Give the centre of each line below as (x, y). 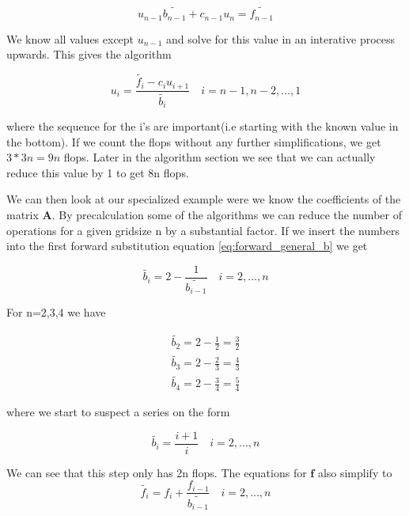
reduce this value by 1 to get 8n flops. (98, 172)
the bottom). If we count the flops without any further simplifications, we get (194, 141)
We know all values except (70, 38)
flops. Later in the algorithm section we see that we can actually (220, 157)
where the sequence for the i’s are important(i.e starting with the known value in (203, 126)
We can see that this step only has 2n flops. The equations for (157, 472)
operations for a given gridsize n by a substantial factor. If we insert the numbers (203, 230)
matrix (23, 215)
